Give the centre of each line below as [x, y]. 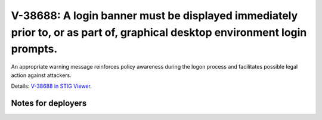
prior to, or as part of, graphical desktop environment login [159, 32]
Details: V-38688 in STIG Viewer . [51, 86]
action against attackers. [41, 75]
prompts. [34, 49]
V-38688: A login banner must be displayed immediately [154, 16]
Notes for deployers [49, 103]
